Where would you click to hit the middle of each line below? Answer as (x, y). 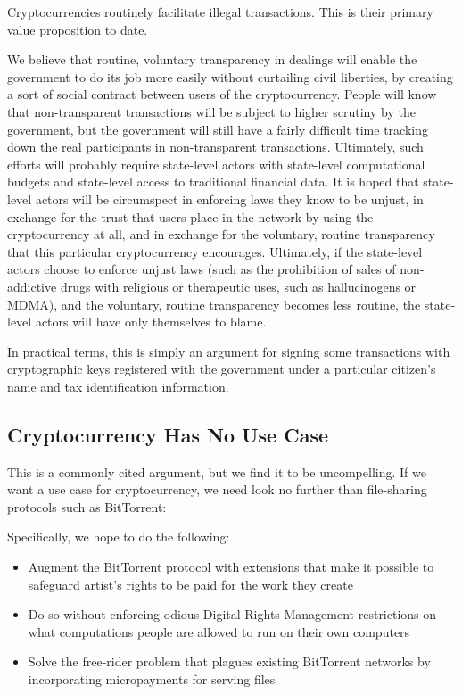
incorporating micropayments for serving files (152, 679)
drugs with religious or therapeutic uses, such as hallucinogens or (238, 286)
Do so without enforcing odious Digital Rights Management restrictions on (232, 614)
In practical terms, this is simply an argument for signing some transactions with (229, 351)
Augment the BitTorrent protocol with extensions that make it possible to (231, 567)
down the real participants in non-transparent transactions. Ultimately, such (215, 147)
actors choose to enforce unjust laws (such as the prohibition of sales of (202, 269)
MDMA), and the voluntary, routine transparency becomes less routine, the (214, 304)
